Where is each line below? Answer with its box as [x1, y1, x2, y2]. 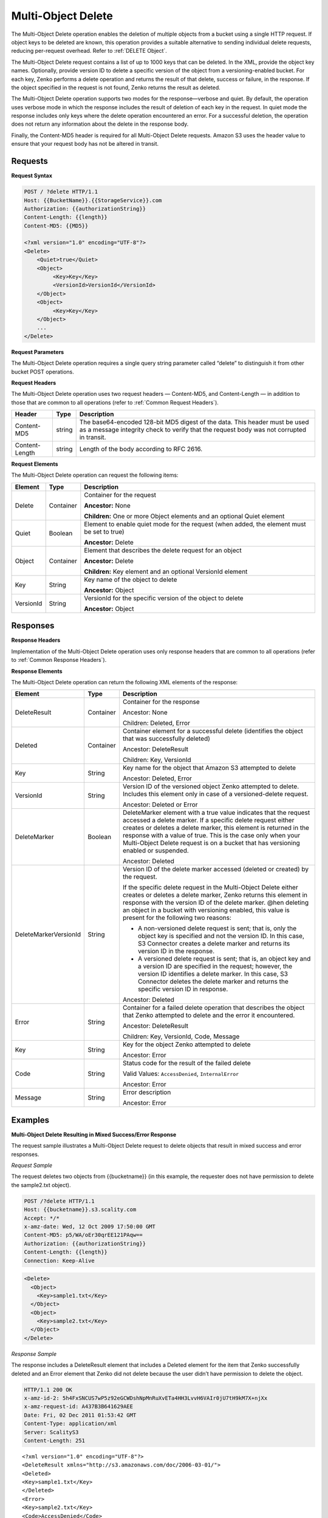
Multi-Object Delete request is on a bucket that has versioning [122, 839, 300, 847]
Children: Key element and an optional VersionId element [84, 567, 248, 576]
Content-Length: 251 [24, 1437, 85, 1444]
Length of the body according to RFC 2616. [79, 445, 203, 454]
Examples [11, 1115, 50, 1125]
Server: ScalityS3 [24, 1429, 79, 1435]
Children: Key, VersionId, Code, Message [122, 1032, 240, 1041]
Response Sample [11, 1350, 57, 1357]
